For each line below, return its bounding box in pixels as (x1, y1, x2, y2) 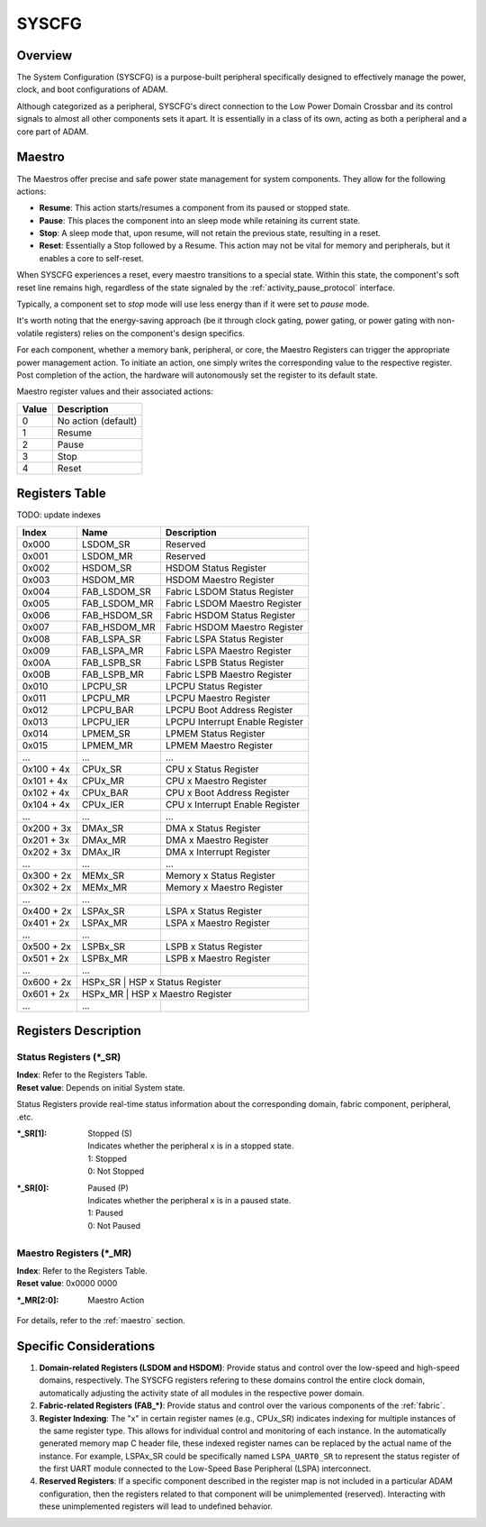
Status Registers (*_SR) (16, 1051, 121, 1064)
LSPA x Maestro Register (165, 916, 270, 928)
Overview (16, 48, 73, 63)
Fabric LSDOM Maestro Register (165, 597, 302, 609)
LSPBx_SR (81, 940, 126, 953)
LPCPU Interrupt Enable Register (165, 715, 303, 727)
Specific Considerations (16, 1339, 156, 1354)
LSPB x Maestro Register (165, 952, 271, 965)
